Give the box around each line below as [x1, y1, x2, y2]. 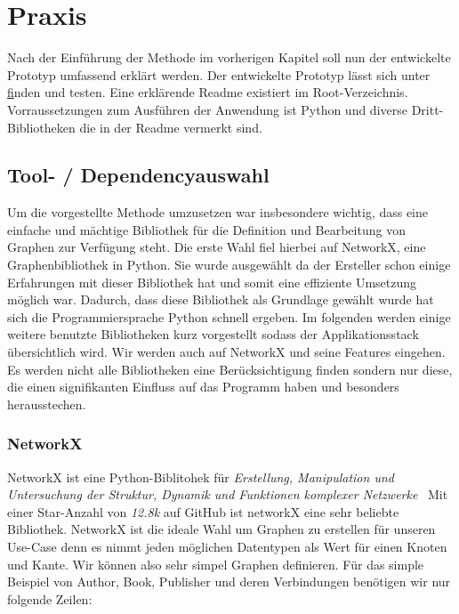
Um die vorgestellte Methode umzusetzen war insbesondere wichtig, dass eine [7, 203, 429, 222]
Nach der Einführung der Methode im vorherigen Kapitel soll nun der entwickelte [7, 48, 451, 67]
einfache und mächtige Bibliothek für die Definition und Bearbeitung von [7, 220, 406, 238]
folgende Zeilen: [7, 589, 93, 608]
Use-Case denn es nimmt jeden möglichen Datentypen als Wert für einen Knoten [7, 537, 447, 556]
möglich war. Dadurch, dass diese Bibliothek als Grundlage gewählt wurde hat [7, 290, 434, 309]
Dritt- [411, 100, 444, 118]
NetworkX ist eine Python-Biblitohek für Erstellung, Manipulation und [7, 467, 394, 486]
